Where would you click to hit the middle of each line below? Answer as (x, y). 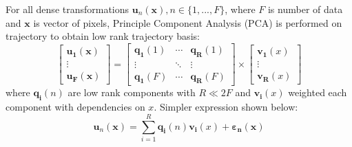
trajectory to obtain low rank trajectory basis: (103, 36)
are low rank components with (132, 92)
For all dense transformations (68, 9)
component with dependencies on (75, 107)
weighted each (318, 92)
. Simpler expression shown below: (226, 107)
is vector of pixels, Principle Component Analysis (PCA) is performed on (188, 22)
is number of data (305, 9)
